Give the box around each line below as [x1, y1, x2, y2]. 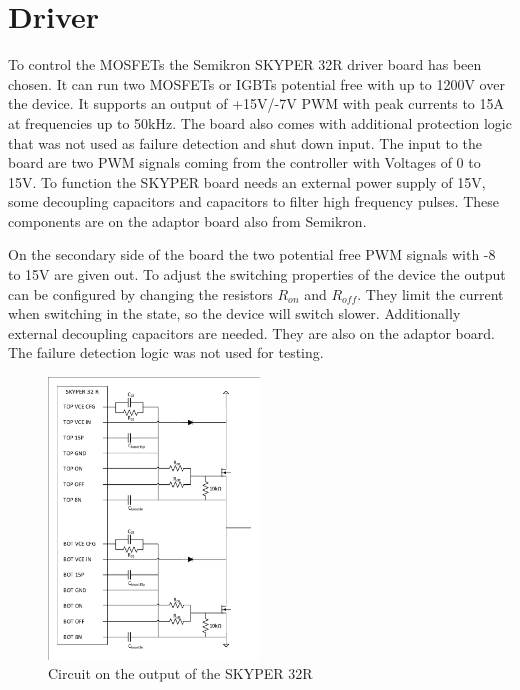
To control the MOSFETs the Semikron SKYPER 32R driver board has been [8, 54, 482, 75]
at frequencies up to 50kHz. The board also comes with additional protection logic [8, 112, 512, 133]
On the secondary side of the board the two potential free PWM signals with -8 [8, 244, 496, 265]
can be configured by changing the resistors [8, 283, 273, 304]
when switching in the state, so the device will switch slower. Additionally [8, 303, 461, 324]
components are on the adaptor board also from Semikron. [8, 210, 367, 231]
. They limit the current [357, 283, 504, 304]
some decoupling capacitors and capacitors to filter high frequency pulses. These [8, 191, 499, 212]
